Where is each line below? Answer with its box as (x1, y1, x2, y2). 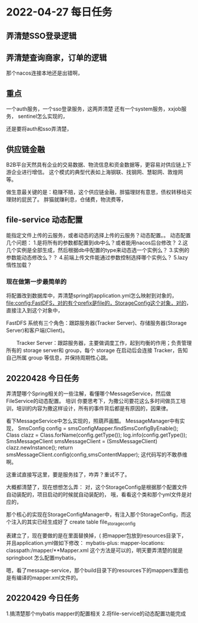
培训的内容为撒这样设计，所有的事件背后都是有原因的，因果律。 (16, 405, 171, 412)
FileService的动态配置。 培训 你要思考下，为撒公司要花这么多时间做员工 (6, 397, 181, 404)
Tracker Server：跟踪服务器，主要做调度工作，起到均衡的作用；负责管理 (16, 340, 192, 347)
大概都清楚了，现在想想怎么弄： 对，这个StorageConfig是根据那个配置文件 (6, 483, 187, 490)
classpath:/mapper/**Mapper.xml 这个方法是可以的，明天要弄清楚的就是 (6, 547, 183, 554)
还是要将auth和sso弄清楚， (6, 125, 72, 133)
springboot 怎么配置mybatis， (6, 554, 80, 561)
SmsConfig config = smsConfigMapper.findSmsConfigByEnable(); (17, 424, 179, 432)
